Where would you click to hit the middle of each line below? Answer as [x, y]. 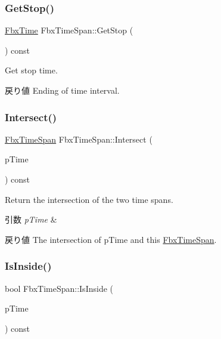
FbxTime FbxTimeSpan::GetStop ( [69, 30]
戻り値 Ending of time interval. [62, 90]
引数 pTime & [31, 219]
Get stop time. [31, 70]
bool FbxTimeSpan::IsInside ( [59, 288]
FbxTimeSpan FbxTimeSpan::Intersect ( [79, 139]
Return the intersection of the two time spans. [89, 199]
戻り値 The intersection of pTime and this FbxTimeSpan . [111, 239]
